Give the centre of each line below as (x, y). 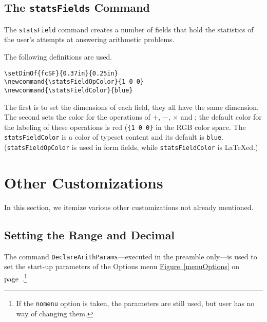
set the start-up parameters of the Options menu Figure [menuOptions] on (122, 266)
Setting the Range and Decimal (90, 234)
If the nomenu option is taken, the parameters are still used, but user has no (135, 303)
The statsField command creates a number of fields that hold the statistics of (129, 29)
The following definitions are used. (58, 57)
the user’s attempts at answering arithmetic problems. (89, 39)
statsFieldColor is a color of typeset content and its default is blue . (114, 137)
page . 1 (16, 277)
